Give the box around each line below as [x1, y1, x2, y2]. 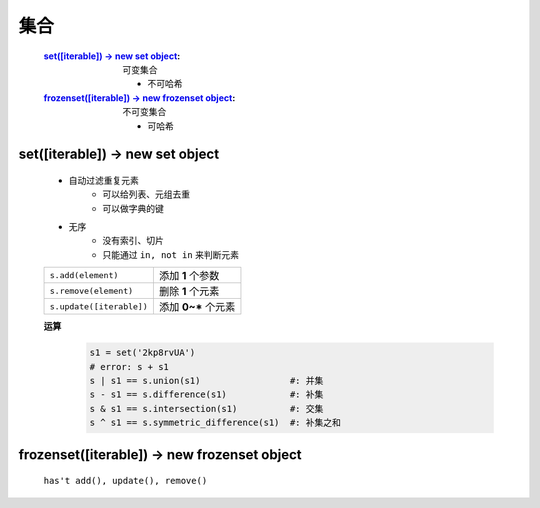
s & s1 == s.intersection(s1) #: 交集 [89, 403, 324, 414]
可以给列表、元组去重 [102, 188, 190, 200]
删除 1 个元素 [158, 285, 220, 299]
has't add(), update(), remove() [43, 475, 208, 487]
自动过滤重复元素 [68, 174, 139, 186]
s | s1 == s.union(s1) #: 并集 [89, 375, 324, 387]
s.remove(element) [49, 285, 134, 296]
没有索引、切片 [102, 235, 164, 247]
